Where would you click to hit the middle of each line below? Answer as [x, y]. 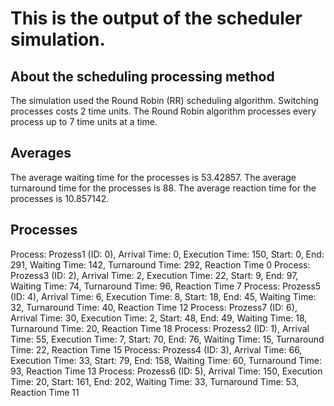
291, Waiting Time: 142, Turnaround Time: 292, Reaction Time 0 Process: [160, 264]
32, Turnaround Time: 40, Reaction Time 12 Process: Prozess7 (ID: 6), [154, 307]
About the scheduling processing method [142, 76]
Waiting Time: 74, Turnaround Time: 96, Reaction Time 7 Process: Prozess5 [166, 286]
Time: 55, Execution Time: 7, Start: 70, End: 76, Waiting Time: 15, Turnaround [167, 339]
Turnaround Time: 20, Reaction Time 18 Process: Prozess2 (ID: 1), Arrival [160, 328]
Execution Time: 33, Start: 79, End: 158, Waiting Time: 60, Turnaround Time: [166, 360]
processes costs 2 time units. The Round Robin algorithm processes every [163, 111]
